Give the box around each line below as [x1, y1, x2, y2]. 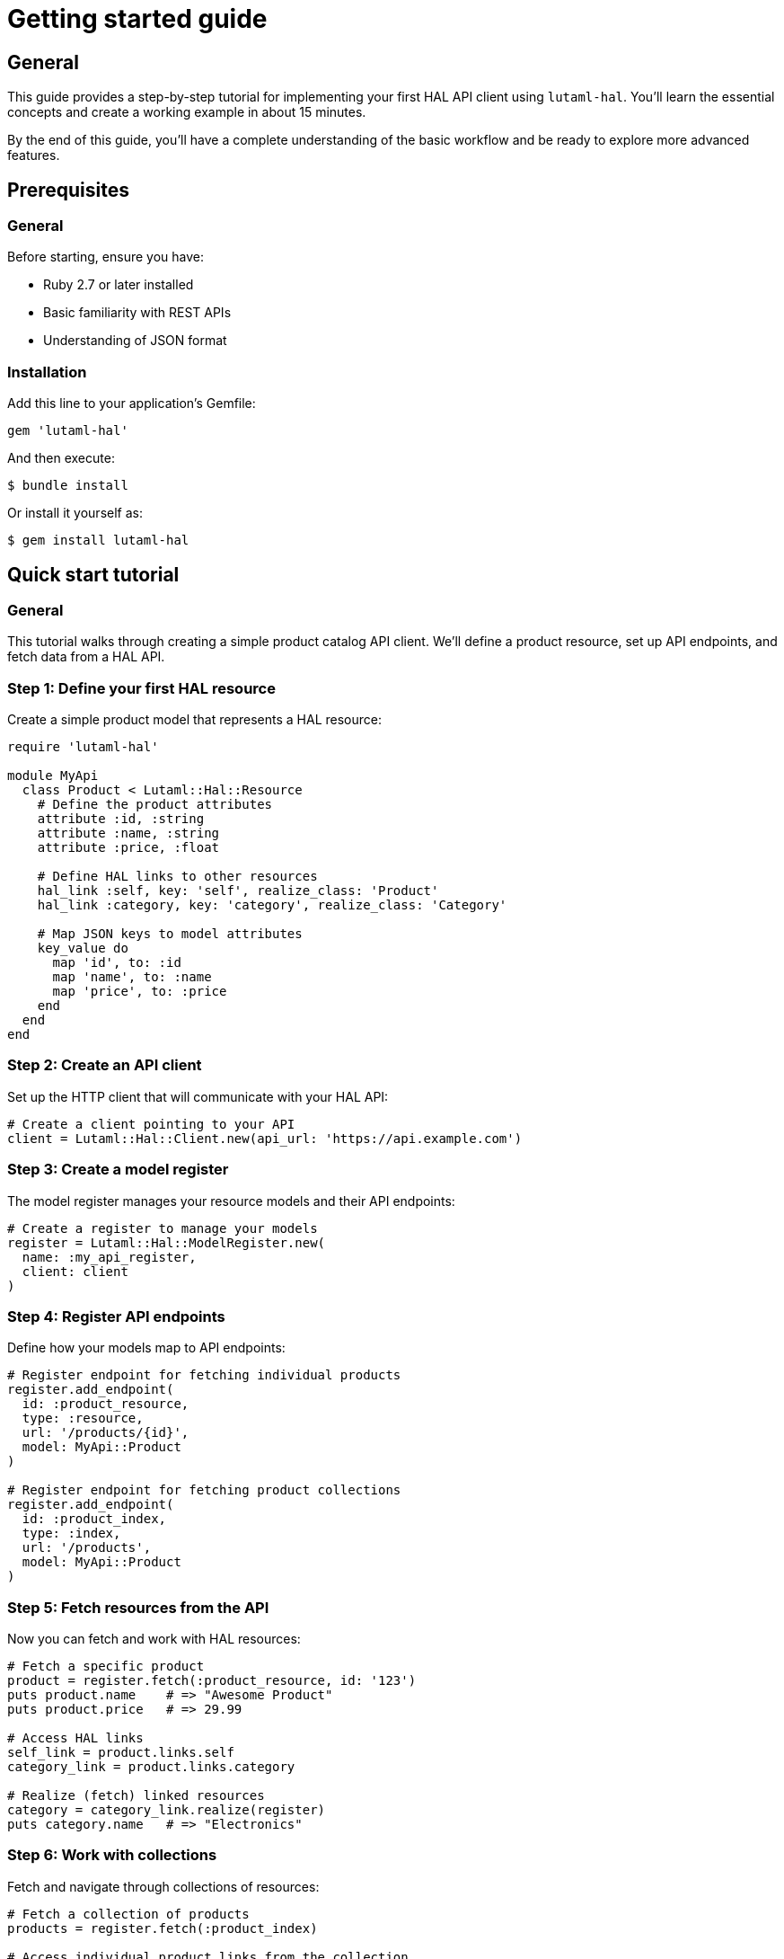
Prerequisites [7, 178, 129, 201]
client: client [22, 1263, 128, 1279]
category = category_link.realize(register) [7, 1803, 326, 1818]
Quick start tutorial [7, 563, 180, 586]
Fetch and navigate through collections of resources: [7, 1878, 320, 1894]
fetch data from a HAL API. [7, 649, 165, 665]
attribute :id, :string [37, 811, 205, 827]
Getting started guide [7, 4, 268, 34]
